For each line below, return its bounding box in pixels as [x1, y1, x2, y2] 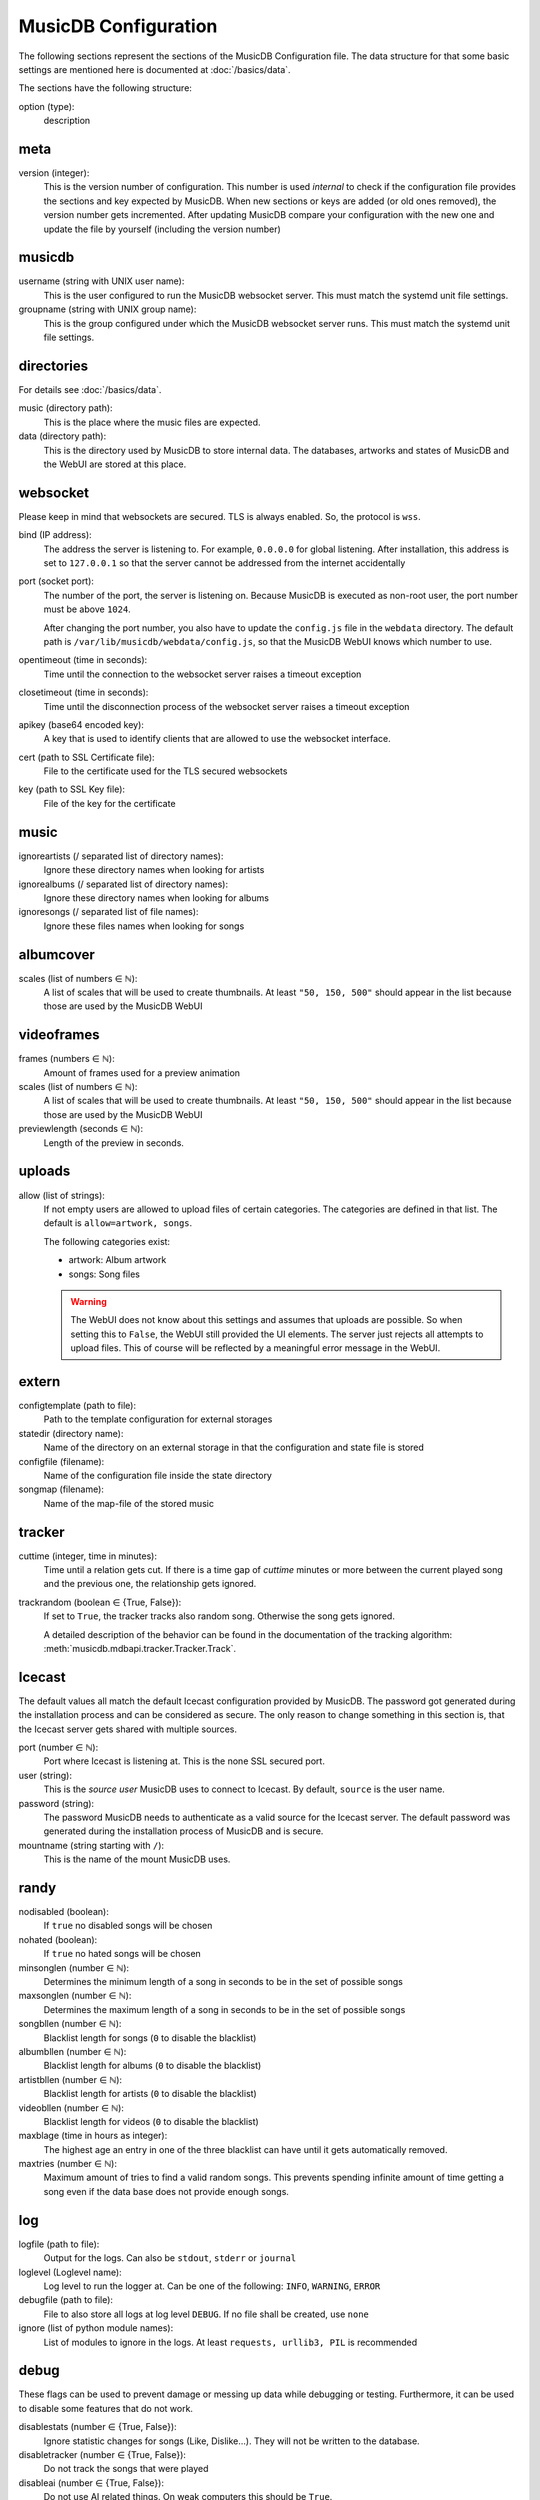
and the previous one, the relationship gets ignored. [43, 1578, 257, 1590]
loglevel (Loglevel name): [18, 2266, 122, 2278]
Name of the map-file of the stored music [43, 1497, 215, 1509]
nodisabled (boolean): [18, 1906, 109, 1918]
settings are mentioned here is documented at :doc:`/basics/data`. [18, 63, 291, 75]
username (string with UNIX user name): [18, 275, 185, 287]
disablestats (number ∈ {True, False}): [18, 2421, 177, 2433]
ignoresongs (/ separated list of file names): [18, 906, 199, 918]
